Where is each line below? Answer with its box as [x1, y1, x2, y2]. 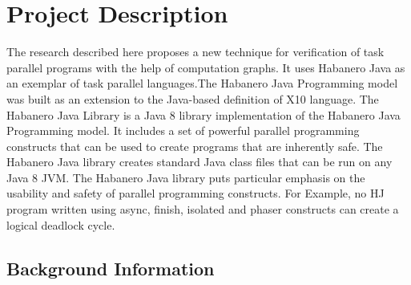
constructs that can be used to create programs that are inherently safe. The [6, 137, 383, 154]
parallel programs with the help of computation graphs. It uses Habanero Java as [6, 59, 405, 75]
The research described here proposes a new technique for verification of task [6, 43, 385, 60]
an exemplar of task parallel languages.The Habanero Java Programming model [6, 75, 398, 92]
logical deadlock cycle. [6, 216, 115, 233]
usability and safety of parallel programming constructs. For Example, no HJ [6, 185, 385, 202]
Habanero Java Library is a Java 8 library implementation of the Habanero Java [6, 106, 401, 123]
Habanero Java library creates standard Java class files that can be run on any [6, 153, 393, 170]
